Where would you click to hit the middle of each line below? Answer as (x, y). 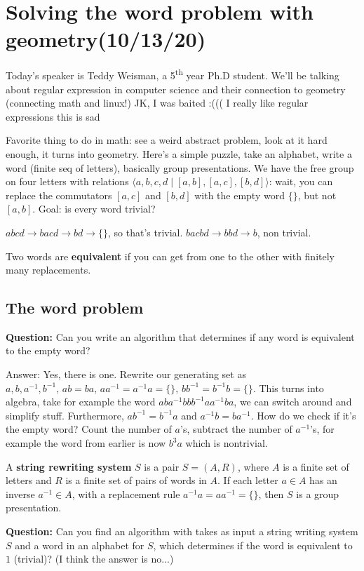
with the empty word (240, 195)
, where (253, 466)
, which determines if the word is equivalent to (253, 545)
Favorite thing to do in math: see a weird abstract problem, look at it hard (167, 140)
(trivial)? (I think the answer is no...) (94, 559)
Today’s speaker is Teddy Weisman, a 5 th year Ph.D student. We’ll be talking (173, 74)
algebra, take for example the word (81, 402)
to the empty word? (48, 350)
